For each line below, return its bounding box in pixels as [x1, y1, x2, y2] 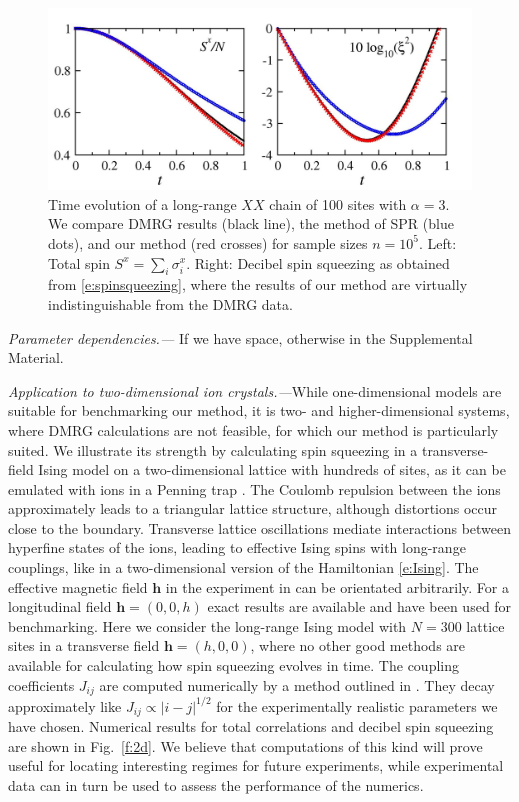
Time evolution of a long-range [48, 193, 237, 214]
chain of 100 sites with [269, 193, 407, 214]
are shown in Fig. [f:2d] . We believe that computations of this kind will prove [8, 735, 483, 756]
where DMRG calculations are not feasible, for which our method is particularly [8, 419, 499, 440]
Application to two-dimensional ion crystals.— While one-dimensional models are [8, 380, 502, 401]
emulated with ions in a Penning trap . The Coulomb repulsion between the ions [8, 478, 501, 499]
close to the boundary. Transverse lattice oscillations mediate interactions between [8, 517, 512, 538]
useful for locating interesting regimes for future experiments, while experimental [8, 755, 504, 776]
